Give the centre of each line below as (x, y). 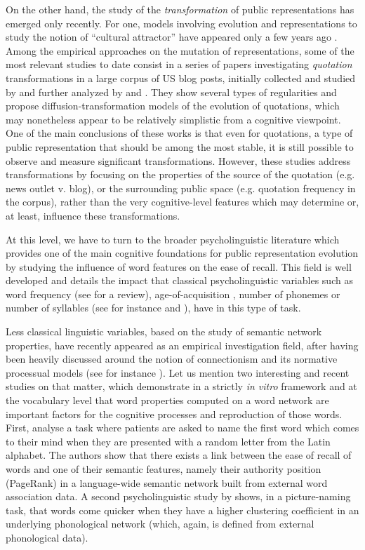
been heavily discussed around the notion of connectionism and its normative (172, 359)
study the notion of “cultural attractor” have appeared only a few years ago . (172, 37)
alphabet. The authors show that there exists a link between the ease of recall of (179, 455)
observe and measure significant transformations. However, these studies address (178, 160)
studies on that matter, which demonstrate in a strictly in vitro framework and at (181, 386)
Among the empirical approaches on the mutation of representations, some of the (180, 50)
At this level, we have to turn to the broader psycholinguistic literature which (173, 239)
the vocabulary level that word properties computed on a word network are (167, 400)
